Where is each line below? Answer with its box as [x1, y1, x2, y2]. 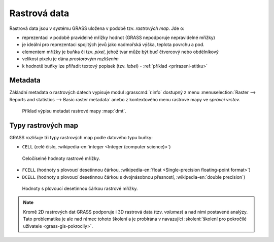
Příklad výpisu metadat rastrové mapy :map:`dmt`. [22, 108, 126, 114]
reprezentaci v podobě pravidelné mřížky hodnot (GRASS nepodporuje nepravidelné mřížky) [22, 34, 216, 41]
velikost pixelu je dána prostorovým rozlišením [22, 56, 119, 62]
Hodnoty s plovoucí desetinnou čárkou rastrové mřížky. [22, 185, 138, 192]
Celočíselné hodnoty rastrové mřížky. [22, 155, 100, 162]
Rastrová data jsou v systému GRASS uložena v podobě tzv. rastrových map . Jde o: [9, 25, 185, 31]
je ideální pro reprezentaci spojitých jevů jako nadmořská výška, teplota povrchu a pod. [22, 42, 205, 48]
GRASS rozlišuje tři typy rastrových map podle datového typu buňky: [9, 135, 153, 141]
